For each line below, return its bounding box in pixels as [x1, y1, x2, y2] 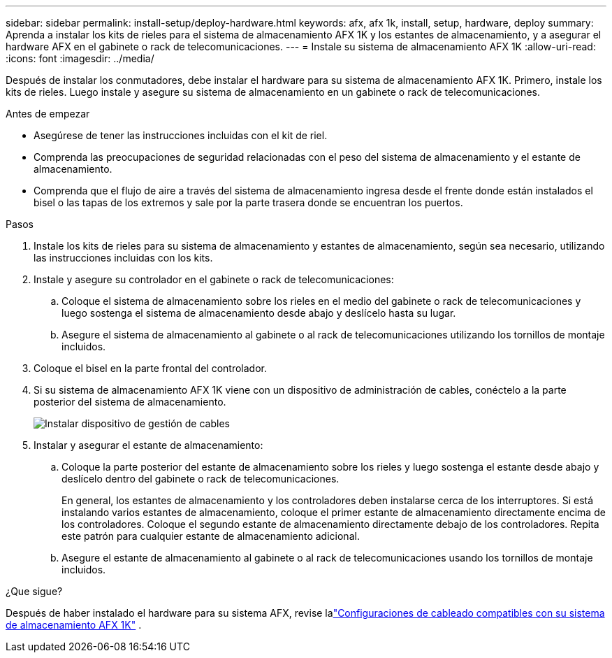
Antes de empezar [6, 108, 90, 120]
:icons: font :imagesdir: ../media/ [6, 52, 154, 64]
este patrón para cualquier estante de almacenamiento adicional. [61, 530, 360, 542]
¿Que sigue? [6, 585, 63, 597]
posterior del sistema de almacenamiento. [34, 396, 226, 408]
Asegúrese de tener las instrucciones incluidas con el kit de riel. [34, 129, 328, 141]
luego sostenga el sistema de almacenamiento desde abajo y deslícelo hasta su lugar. [61, 307, 456, 319]
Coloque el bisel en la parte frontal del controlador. [34, 362, 267, 374]
